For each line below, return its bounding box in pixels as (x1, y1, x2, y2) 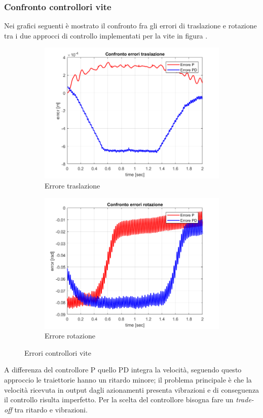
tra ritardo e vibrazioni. (14, 404, 88, 414)
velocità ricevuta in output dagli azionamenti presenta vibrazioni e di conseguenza (4, 384, 259, 395)
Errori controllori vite (24, 347, 91, 358)
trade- (236, 394, 254, 405)
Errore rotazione (45, 330, 95, 341)
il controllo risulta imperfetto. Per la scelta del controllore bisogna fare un (4, 394, 234, 405)
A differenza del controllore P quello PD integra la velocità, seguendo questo (4, 364, 242, 375)
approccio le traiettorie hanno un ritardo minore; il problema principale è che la (4, 374, 252, 385)
